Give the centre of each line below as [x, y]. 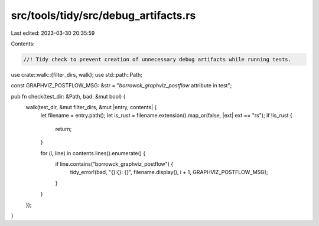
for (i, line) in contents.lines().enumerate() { [93, 153]
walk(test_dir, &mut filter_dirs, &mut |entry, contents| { [91, 107]
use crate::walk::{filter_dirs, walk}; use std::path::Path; [77, 74]
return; [64, 129]
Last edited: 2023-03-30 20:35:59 [53, 33]
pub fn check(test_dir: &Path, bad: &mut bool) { [68, 96]
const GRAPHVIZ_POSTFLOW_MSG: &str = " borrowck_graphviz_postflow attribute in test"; [121, 86]
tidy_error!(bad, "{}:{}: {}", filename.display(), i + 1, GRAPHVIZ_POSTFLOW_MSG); [169, 172]
